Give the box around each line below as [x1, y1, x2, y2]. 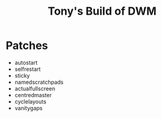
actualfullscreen [14, 84, 56, 92]
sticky [14, 72, 30, 79]
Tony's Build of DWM [47, 4, 157, 18]
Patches [6, 39, 48, 53]
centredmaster [14, 91, 52, 98]
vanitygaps [14, 104, 43, 111]
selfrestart [14, 65, 41, 73]
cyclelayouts [14, 98, 46, 105]
